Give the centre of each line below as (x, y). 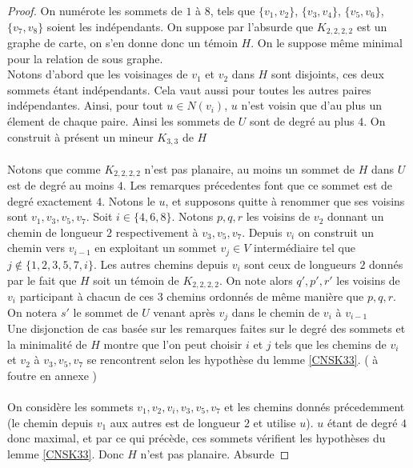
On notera (32, 312)
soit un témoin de (136, 280)
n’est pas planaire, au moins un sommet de (249, 168)
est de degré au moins (61, 185)
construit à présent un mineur (80, 136)
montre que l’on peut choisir (173, 344)
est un (372, 26)
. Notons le (128, 200)
